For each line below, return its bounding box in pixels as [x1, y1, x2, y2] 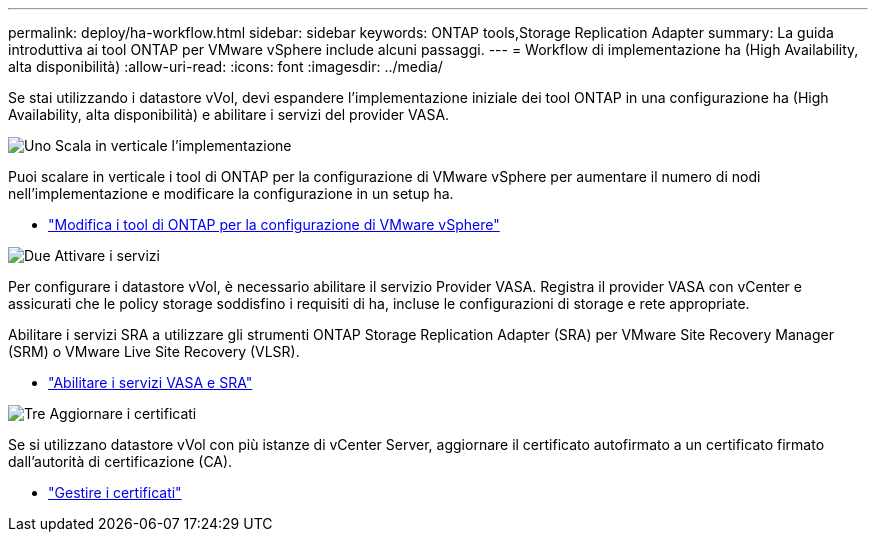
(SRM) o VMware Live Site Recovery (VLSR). [8, 343, 300, 360]
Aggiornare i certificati [49, 405, 197, 422]
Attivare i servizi [54, 247, 160, 264]
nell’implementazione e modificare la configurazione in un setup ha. [8, 185, 454, 202]
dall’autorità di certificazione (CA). [8, 453, 233, 470]
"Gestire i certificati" [48, 484, 182, 501]
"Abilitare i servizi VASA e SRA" [48, 374, 253, 391]
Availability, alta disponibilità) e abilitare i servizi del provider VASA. [8, 106, 450, 123]
